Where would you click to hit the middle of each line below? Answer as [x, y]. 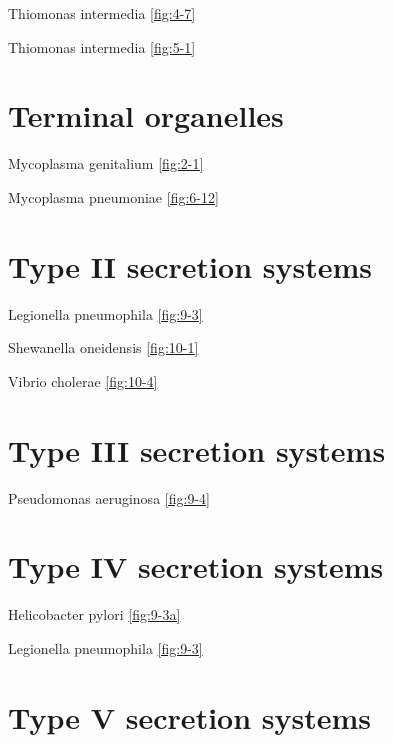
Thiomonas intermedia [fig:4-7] [102, 13]
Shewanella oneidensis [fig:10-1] [103, 347]
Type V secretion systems [190, 716]
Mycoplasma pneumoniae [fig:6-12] [113, 196]
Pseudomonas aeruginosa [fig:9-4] [109, 497]
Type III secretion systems [197, 449]
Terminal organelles [146, 115]
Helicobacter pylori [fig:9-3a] [94, 614]
